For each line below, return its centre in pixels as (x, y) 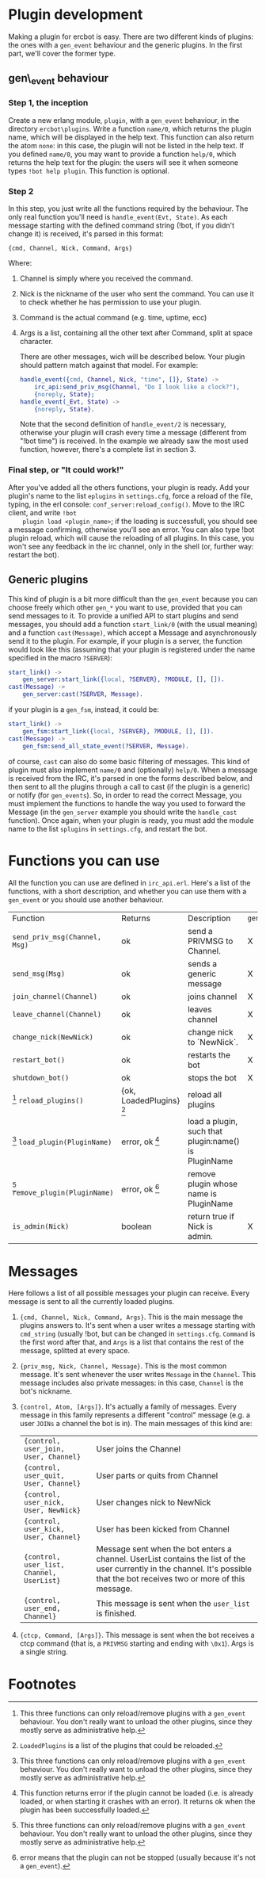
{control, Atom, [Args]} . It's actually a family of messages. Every (128, 1407)
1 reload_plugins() (48, 1099)
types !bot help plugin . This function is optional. (89, 170)
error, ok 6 (141, 1188)
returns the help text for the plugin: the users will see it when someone (123, 162)
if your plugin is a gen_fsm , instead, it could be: (84, 710)
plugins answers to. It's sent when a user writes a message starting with (137, 1325)
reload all (205, 1094)
